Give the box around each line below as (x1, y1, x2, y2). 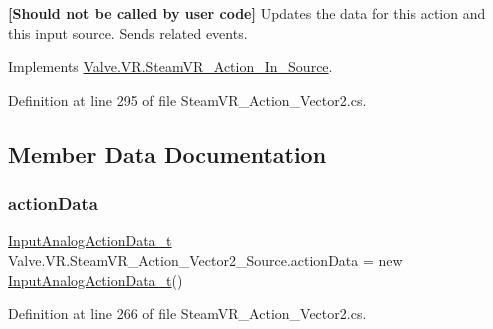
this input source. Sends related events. (8, 22, 248, 43)
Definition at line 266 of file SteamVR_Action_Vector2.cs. (8, 303, 367, 324)
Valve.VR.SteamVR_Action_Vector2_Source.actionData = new (8, 249, 403, 270)
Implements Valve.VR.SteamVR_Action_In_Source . (8, 56, 333, 77)
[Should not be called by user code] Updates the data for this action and (8, 3, 486, 23)
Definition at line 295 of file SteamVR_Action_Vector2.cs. (8, 89, 367, 110)
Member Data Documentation (8, 138, 327, 169)
